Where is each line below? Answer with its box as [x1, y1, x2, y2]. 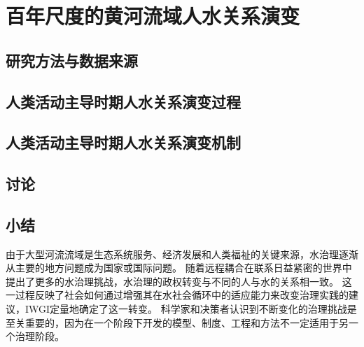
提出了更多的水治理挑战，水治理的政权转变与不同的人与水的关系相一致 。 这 [6, 274, 352, 288]
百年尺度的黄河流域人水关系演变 [6, 1, 300, 30]
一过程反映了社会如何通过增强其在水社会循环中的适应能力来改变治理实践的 [6, 288, 349, 302]
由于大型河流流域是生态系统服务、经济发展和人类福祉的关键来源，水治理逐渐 [6, 246, 358, 261]
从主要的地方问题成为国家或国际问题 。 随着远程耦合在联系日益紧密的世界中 [6, 260, 352, 275]
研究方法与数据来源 [6, 49, 138, 71]
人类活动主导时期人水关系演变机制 [6, 132, 241, 153]
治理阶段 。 [15, 329, 64, 344]
